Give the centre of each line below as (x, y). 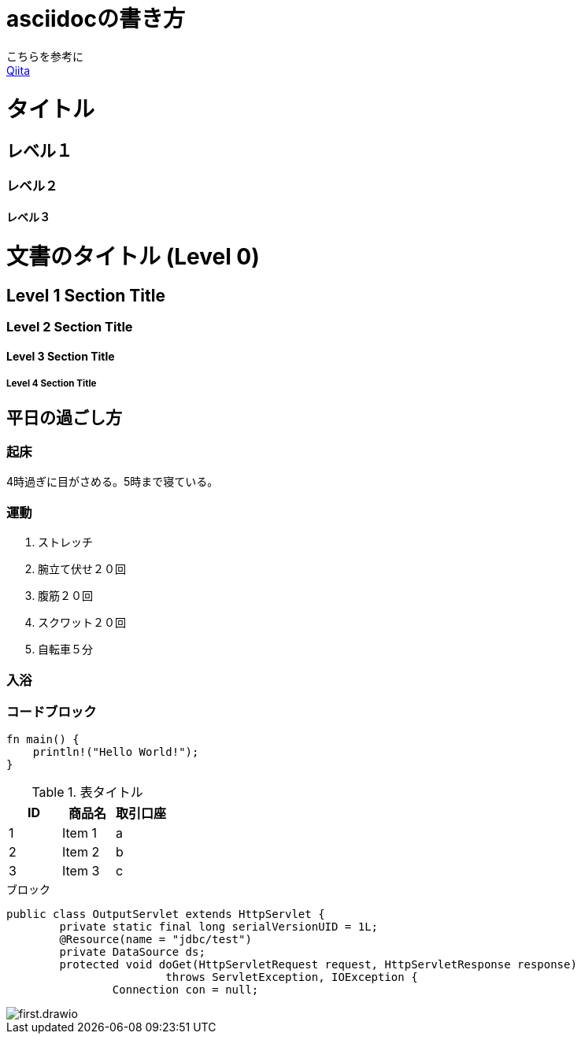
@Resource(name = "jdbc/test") (155, 940)
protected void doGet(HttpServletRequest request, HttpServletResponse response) (318, 965)
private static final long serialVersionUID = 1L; (219, 927)
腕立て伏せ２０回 (82, 569)
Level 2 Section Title (70, 327)
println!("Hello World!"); (116, 752)
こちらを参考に (45, 56)
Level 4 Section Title (52, 384)
